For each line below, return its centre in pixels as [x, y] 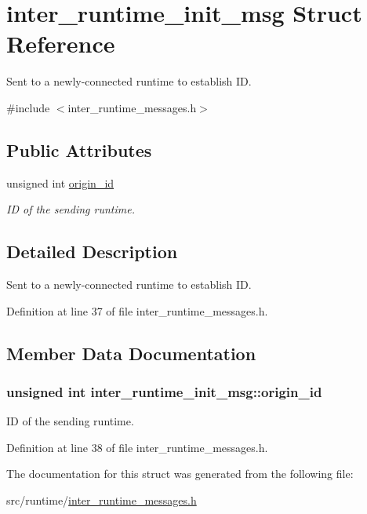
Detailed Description [92, 252]
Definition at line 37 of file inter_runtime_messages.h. [137, 310]
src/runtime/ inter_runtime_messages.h [102, 500]
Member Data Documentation [131, 353]
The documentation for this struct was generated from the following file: [180, 474]
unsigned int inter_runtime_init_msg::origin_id [164, 391]
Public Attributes [79, 149]
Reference [61, 44]
